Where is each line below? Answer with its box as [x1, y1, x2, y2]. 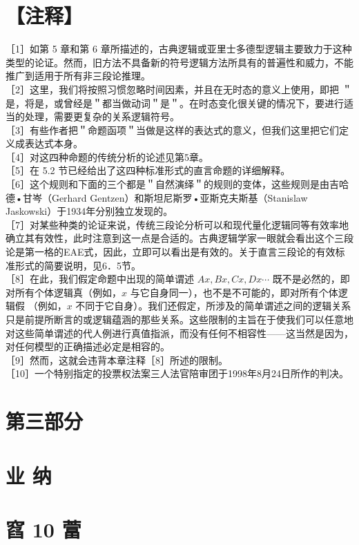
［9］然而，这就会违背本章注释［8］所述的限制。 [6, 352, 228, 367]
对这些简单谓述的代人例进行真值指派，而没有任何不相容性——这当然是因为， [6, 325, 353, 340]
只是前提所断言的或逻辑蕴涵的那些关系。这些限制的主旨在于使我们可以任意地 [6, 312, 353, 326]
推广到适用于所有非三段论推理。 [6, 68, 151, 83]
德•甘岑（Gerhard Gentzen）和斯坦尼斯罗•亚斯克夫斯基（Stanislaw [6, 190, 308, 204]
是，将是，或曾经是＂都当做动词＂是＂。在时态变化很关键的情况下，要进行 [6, 95, 344, 110]
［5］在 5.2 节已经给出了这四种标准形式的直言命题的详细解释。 [6, 163, 291, 178]
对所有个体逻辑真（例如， [6, 285, 122, 299]
